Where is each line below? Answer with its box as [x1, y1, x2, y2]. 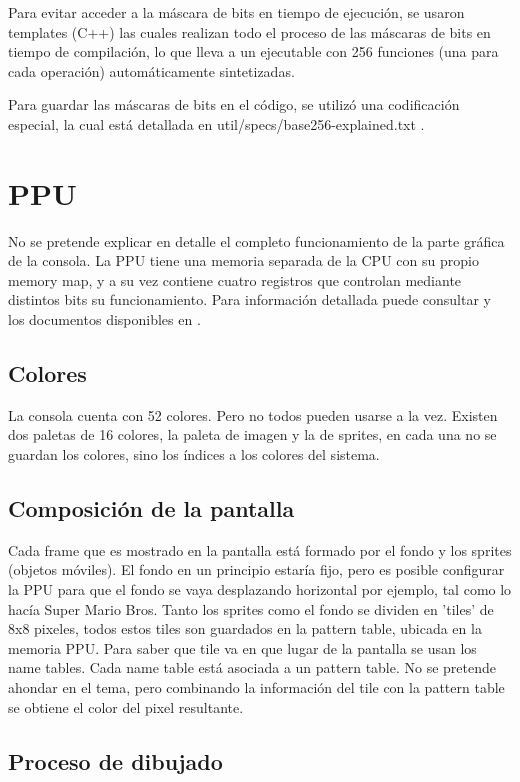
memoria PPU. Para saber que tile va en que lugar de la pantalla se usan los [8, 637, 477, 658]
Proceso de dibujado [8, 745, 223, 776]
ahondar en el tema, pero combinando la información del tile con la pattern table [8, 677, 505, 697]
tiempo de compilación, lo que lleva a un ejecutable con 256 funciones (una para [8, 41, 499, 62]
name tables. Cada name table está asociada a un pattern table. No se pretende [8, 657, 497, 678]
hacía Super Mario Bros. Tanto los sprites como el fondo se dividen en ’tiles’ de [8, 598, 494, 619]
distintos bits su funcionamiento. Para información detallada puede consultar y [8, 289, 491, 310]
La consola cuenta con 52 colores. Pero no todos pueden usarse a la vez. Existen [8, 404, 498, 425]
